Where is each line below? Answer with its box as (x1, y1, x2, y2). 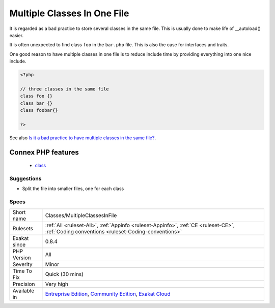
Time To (12, 267, 33, 274)
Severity (12, 261, 33, 268)
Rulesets (12, 225, 33, 232)
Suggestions (9, 175, 42, 182)
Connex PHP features (9, 148, 79, 157)
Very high (45, 280, 69, 287)
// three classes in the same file (20, 86, 109, 91)
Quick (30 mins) (45, 270, 84, 278)
